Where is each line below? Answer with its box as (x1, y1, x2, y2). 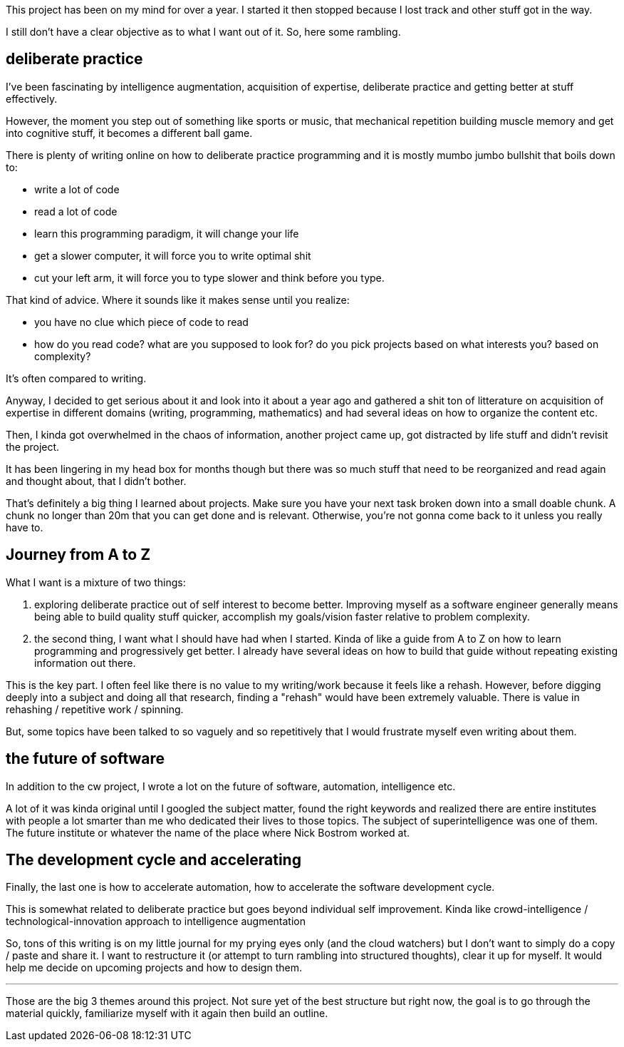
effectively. (6, 92, 58, 105)
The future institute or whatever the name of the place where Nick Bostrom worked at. (6, 826, 410, 839)
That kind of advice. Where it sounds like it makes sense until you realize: (6, 293, 350, 306)
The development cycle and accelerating (6, 850, 301, 869)
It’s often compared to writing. (6, 372, 147, 384)
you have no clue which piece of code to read (34, 315, 249, 328)
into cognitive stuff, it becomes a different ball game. (6, 126, 253, 139)
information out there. (34, 656, 136, 669)
